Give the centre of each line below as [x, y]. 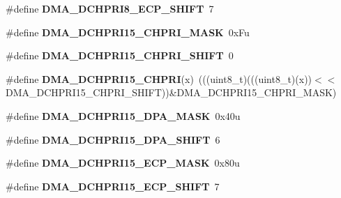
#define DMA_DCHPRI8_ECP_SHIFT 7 [110, 8]
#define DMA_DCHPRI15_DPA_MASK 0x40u [123, 115]
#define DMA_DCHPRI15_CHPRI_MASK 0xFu [128, 32]
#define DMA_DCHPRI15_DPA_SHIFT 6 [113, 139]
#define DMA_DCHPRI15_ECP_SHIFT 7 [113, 186]
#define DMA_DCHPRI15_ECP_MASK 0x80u [123, 163]
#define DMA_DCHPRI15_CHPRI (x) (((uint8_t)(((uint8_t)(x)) [159, 78]
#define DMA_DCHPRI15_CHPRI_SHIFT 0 [120, 55]
